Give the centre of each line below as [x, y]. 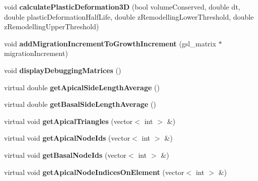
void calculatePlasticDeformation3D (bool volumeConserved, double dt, [122, 7]
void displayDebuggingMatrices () [63, 70]
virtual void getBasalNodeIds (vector [65, 155]
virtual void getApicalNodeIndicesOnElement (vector [94, 172]
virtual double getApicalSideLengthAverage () [82, 87]
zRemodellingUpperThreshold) [52, 26]
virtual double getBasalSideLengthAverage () [80, 104]
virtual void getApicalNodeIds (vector [67, 138]
